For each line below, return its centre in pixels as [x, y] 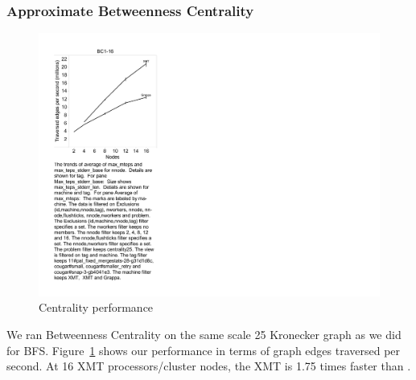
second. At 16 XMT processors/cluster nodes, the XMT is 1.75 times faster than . [209, 366]
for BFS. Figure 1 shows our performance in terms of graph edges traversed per [204, 350]
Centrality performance [96, 307]
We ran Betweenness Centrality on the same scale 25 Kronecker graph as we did [204, 334]
